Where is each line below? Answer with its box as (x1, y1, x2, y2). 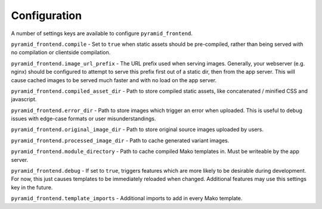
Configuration (11, 9, 82, 22)
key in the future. (11, 183, 53, 191)
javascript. (11, 96, 37, 103)
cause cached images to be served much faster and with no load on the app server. (11, 76, 217, 83)
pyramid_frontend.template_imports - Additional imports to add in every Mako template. (11, 195, 243, 202)
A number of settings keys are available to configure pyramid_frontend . (11, 30, 193, 37)
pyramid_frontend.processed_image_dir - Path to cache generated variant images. (11, 137, 230, 144)
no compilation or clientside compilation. (11, 49, 111, 56)
